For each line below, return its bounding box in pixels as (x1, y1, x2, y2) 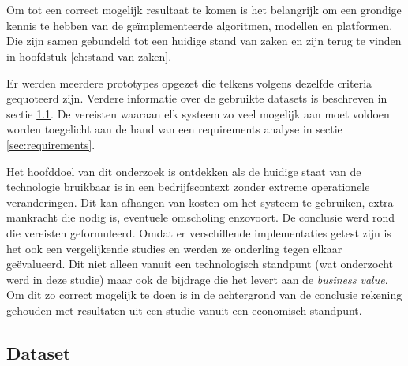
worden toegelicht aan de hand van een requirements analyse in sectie (6, 121, 342, 137)
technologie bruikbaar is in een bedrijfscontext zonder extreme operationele (6, 178, 370, 195)
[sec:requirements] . (6, 136, 95, 152)
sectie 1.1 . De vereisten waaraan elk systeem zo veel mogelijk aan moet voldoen (6, 105, 390, 121)
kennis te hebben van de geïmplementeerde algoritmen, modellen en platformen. (6, 17, 393, 33)
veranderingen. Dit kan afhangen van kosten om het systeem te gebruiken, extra (6, 193, 394, 210)
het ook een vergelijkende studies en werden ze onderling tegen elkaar (6, 240, 342, 256)
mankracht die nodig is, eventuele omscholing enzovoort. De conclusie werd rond (6, 209, 395, 226)
